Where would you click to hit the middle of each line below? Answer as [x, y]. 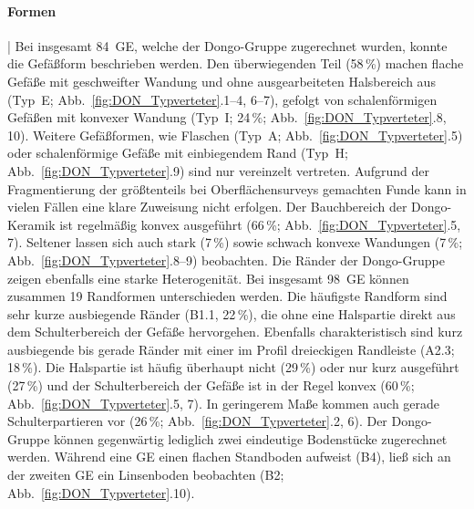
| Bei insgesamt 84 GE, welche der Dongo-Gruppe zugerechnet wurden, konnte [227, 45]
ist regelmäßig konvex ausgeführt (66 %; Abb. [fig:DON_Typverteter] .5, [260, 224]
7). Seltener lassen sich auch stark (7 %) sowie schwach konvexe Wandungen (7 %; [235, 242]
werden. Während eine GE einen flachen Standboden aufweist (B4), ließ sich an [229, 457]
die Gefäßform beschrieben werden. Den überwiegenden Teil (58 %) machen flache [236, 63]
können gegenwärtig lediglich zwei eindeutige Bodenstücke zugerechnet [251, 438]
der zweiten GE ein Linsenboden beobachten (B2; [146, 475]
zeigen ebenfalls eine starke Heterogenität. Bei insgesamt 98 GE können [208, 278]
